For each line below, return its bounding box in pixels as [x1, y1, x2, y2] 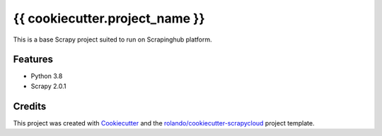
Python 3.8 [30, 72, 63, 80]
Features [13, 54, 53, 66]
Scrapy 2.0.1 [30, 82, 66, 90]
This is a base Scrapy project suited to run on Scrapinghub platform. [13, 35, 212, 44]
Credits [13, 100, 47, 112]
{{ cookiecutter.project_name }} [13, 11, 205, 26]
